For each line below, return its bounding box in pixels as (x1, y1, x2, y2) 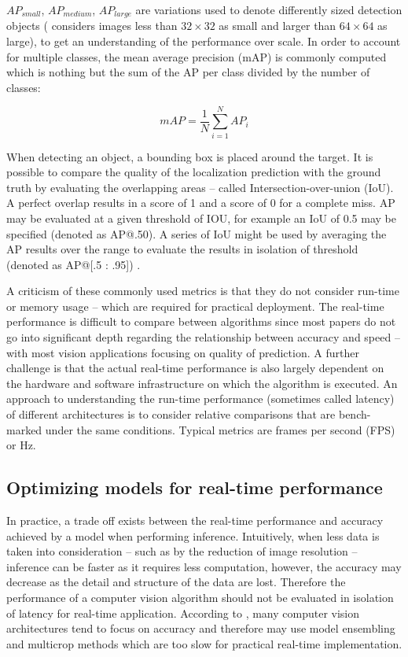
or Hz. (6, 437, 36, 453)
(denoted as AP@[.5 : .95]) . (6, 256, 141, 272)
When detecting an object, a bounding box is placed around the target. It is (6, 148, 373, 164)
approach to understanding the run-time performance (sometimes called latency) (6, 390, 395, 407)
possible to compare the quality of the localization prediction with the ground (6, 164, 381, 180)
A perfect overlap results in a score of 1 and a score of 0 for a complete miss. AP (6, 194, 395, 211)
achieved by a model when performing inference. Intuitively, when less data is (6, 527, 380, 544)
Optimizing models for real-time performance (6, 475, 383, 500)
